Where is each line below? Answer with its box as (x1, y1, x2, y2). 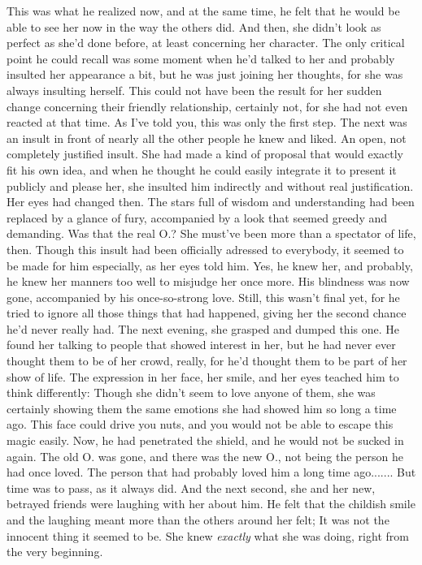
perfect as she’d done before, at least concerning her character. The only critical (7, 34, 405, 51)
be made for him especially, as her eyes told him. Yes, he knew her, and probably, (7, 257, 413, 274)
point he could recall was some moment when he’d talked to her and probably (7, 50, 395, 67)
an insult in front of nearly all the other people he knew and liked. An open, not (7, 129, 407, 146)
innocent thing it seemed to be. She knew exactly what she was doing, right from (7, 527, 409, 544)
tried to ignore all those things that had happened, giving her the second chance (7, 304, 407, 321)
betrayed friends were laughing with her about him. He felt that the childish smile (7, 495, 415, 512)
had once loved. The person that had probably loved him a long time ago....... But (7, 464, 416, 481)
